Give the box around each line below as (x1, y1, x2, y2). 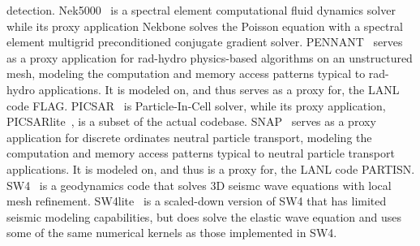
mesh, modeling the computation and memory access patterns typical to (6, 65, 366, 82)
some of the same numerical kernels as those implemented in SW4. (6, 224, 337, 241)
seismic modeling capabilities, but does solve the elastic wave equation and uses (6, 208, 402, 225)
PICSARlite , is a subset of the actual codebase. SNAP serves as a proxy (6, 113, 376, 130)
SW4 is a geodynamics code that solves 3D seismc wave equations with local (6, 176, 392, 193)
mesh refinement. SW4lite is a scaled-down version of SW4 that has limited (6, 192, 387, 209)
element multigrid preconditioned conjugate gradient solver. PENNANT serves (6, 33, 403, 50)
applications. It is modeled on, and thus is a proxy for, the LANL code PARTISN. (6, 160, 415, 177)
